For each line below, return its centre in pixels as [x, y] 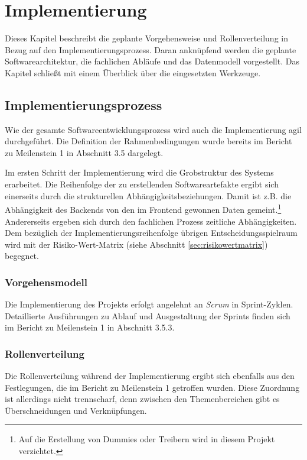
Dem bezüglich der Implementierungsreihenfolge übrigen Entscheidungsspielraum [151, 233]
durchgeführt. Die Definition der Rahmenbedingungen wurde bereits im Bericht [148, 141]
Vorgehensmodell [46, 282]
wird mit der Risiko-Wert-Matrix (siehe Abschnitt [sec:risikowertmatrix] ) [136, 244]
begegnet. [22, 256]
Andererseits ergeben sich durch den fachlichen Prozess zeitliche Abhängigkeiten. [151, 221]
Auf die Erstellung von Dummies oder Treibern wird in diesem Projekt [147, 439]
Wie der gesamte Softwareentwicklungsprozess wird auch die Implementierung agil [153, 129]
